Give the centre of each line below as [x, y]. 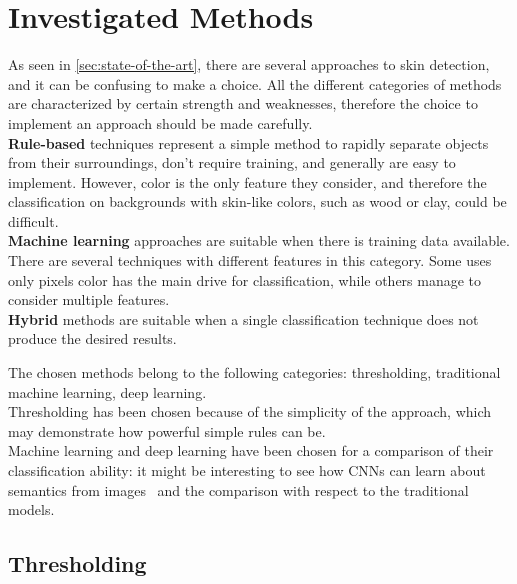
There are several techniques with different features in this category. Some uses [250, 260]
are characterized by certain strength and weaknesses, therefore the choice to [243, 103]
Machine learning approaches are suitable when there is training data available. [259, 240]
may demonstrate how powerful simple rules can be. [167, 430]
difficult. [33, 220]
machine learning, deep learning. [107, 391]
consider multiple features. [89, 299]
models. [31, 509]
